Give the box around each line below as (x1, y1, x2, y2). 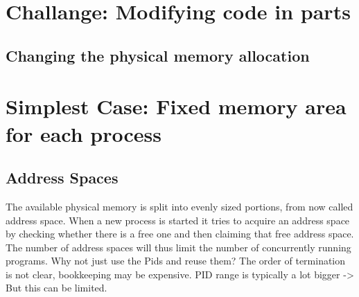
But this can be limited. (6, 280, 107, 295)
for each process (6, 119, 162, 147)
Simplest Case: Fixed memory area (6, 92, 347, 120)
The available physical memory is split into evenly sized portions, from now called (6, 199, 353, 213)
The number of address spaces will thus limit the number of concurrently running (6, 240, 351, 254)
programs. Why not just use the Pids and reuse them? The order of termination (6, 253, 346, 268)
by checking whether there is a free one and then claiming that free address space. (6, 226, 354, 241)
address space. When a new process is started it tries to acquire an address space (6, 213, 350, 227)
